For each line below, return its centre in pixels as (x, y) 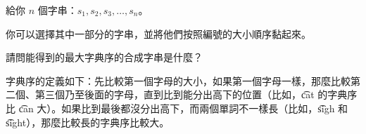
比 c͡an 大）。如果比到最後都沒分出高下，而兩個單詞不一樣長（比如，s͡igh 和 (177, 108)
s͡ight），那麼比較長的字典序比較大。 (88, 122)
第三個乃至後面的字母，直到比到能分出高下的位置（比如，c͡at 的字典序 (196, 94)
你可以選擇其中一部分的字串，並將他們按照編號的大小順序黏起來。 (158, 33)
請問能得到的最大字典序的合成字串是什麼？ (104, 57)
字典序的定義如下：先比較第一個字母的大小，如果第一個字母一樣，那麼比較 (178, 80)
